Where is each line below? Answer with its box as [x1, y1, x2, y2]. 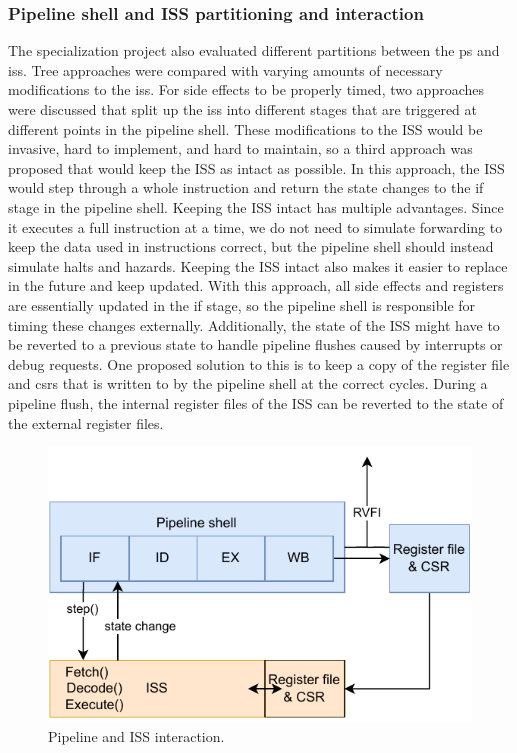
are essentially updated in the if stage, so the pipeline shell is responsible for [8, 294, 476, 315]
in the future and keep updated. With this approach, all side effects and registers [8, 275, 504, 296]
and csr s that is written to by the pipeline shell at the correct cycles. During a [8, 373, 488, 394]
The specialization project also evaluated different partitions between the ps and [8, 40, 500, 61]
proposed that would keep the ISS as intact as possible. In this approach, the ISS [8, 157, 505, 178]
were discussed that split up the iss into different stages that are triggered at [8, 99, 478, 119]
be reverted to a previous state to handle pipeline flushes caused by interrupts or [8, 334, 503, 355]
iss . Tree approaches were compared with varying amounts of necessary [8, 59, 443, 80]
